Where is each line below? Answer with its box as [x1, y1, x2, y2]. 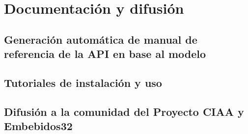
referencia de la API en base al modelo [4, 46, 206, 61]
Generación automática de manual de [4, 31, 197, 47]
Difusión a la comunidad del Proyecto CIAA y [4, 104, 244, 119]
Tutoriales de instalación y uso [4, 75, 162, 90]
